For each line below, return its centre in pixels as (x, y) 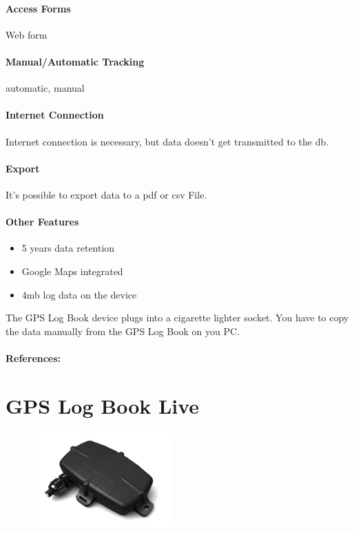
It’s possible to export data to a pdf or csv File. (106, 194)
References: (33, 358)
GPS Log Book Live (103, 405)
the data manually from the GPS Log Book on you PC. (123, 331)
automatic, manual (45, 88)
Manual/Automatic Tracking (75, 61)
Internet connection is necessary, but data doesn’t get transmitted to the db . (167, 141)
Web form (27, 34)
